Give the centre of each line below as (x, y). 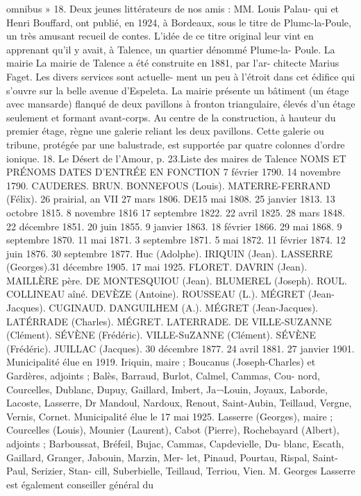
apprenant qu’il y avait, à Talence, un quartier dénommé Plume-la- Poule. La (171, 49)
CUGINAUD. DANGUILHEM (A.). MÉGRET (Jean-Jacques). (184, 308)
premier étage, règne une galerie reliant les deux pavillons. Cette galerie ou (165, 131)
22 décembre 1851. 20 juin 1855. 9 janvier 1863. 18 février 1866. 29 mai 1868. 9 (174, 226)
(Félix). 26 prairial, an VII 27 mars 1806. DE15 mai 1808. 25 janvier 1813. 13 (171, 199)
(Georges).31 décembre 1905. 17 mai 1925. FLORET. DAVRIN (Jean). (157, 267)
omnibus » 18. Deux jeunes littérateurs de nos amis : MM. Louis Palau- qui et (173, 8)
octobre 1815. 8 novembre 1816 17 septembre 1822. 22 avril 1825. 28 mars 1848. (176, 212)
